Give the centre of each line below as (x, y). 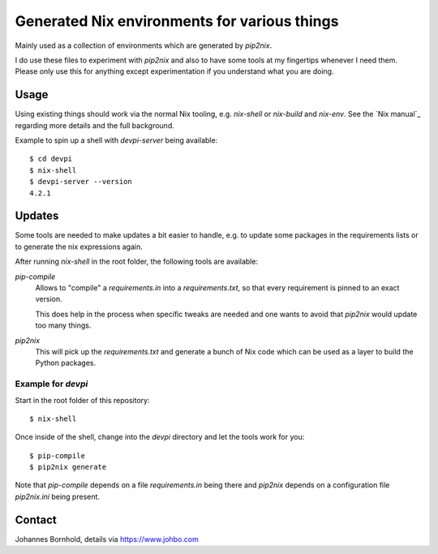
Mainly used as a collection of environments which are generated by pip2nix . (144, 45)
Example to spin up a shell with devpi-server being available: (116, 140)
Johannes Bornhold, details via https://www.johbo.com (107, 539)
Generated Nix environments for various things (177, 21)
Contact (36, 520)
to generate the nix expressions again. (79, 247)
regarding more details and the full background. (94, 125)
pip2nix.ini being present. (58, 496)
